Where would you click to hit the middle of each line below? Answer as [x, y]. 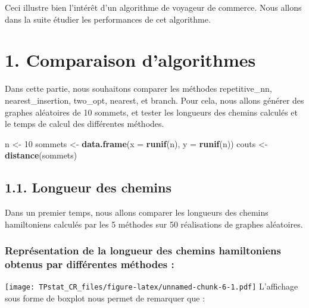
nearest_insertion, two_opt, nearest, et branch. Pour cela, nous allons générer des [154, 100]
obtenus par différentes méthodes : [90, 264]
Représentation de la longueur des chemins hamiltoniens [143, 251]
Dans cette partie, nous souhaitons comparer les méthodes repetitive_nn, [138, 88]
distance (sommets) [41, 155]
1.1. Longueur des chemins [88, 187]
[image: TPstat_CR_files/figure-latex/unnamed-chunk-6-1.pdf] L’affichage [152, 286]
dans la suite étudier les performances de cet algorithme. [108, 19]
